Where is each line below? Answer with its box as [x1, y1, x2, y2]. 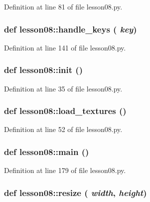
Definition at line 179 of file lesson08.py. [4, 165, 126, 175]
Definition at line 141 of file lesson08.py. [4, 42, 126, 52]
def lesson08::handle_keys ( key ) [4, 22, 137, 35]
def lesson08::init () [4, 63, 83, 76]
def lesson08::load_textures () [4, 104, 127, 117]
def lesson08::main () [4, 145, 89, 157]
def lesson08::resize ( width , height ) [4, 186, 147, 198]
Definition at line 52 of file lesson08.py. [4, 124, 123, 134]
